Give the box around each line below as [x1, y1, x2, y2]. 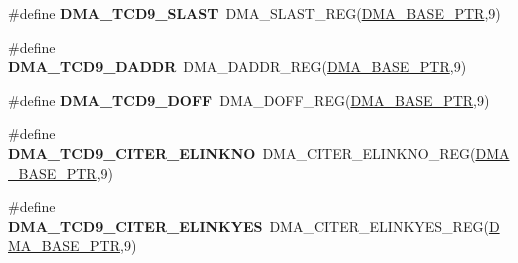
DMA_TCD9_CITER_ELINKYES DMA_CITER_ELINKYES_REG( [8, 215, 489, 236]
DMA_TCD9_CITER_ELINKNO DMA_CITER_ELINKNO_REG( [8, 142, 476, 163]
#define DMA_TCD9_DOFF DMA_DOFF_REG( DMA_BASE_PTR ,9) [8, 89, 490, 110]
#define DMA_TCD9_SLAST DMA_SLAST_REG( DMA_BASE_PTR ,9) [8, 3, 501, 23]
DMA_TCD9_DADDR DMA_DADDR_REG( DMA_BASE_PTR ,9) [8, 56, 467, 77]
